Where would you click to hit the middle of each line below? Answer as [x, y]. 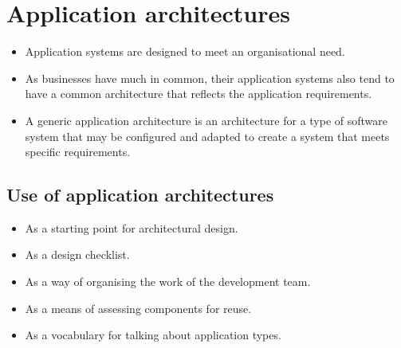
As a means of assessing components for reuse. [138, 308]
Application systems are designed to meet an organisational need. [185, 51]
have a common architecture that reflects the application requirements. [199, 94]
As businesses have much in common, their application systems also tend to [210, 78]
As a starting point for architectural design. [132, 227]
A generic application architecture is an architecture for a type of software [206, 120]
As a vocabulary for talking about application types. [153, 335]
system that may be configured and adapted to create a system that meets [207, 136]
